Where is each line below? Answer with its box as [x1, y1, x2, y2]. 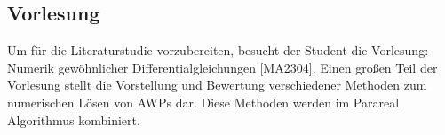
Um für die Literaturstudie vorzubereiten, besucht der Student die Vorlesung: [7, 41, 429, 60]
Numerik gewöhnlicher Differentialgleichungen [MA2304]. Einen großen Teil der [7, 58, 438, 76]
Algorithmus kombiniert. [7, 110, 140, 129]
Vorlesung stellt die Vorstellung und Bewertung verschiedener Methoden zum [7, 75, 427, 94]
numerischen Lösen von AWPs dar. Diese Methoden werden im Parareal [7, 92, 400, 111]
